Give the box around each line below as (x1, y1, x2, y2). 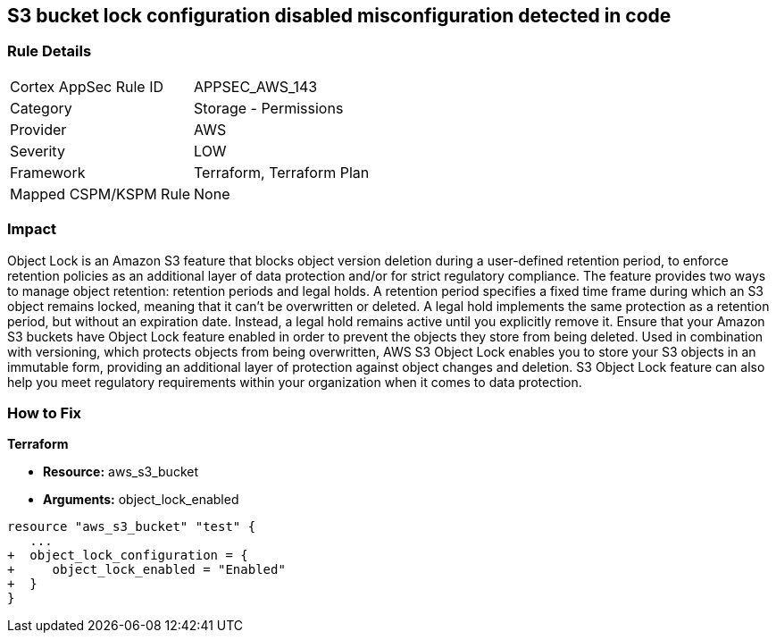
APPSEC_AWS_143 (194, 77, 318, 96)
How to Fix (7, 403, 82, 422)
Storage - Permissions (194, 98, 344, 117)
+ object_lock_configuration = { (7, 548, 248, 563)
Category (10, 98, 72, 117)
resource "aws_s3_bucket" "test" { (7, 519, 256, 535)
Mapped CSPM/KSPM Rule (10, 184, 191, 203)
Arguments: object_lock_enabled (43, 492, 239, 508)
